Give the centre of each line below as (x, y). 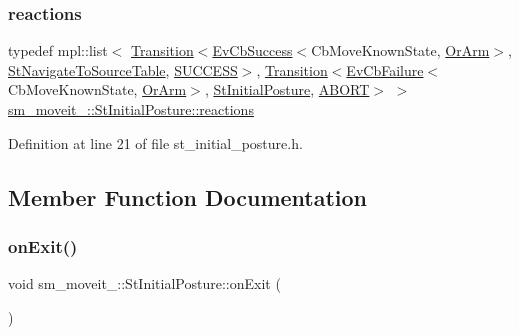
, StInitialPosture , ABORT (287, 89)
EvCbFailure (385, 69)
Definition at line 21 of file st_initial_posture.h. (155, 142)
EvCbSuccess (252, 50)
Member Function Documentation (188, 196)
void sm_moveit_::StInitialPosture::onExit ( (144, 283)
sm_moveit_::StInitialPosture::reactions (131, 109)
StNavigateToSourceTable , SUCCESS (123, 69)
